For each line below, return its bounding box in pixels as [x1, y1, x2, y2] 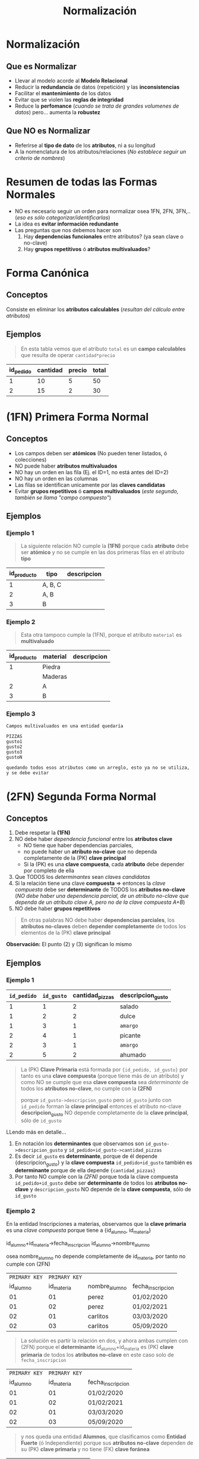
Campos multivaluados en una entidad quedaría [6, 723, 124, 729]
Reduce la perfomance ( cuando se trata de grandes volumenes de [14, 102, 179, 109]
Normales [6, 188, 55, 201]
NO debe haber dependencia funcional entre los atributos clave [14, 835, 173, 843]
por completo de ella [23, 867, 74, 874]
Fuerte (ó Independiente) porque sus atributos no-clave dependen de [20, 1439, 194, 1447]
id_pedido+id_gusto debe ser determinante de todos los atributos [14, 1179, 178, 1186]
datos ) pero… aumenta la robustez [14, 109, 101, 115]
